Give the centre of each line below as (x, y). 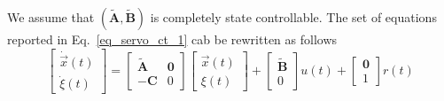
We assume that (51, 17)
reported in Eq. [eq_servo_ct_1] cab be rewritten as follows (172, 39)
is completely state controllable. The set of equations (293, 17)
